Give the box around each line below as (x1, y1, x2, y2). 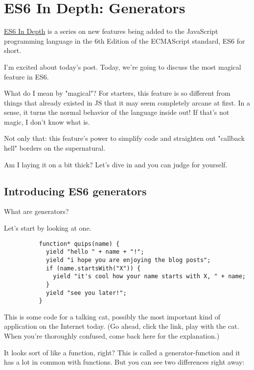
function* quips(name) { (39, 240, 120, 247)
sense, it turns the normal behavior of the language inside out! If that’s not (4, 107, 230, 117)
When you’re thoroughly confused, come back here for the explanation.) (4, 331, 220, 341)
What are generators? (4, 206, 69, 216)
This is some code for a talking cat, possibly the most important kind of (4, 311, 220, 321)
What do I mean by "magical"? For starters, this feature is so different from (4, 88, 231, 98)
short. (4, 45, 22, 55)
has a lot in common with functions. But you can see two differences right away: (4, 357, 245, 367)
